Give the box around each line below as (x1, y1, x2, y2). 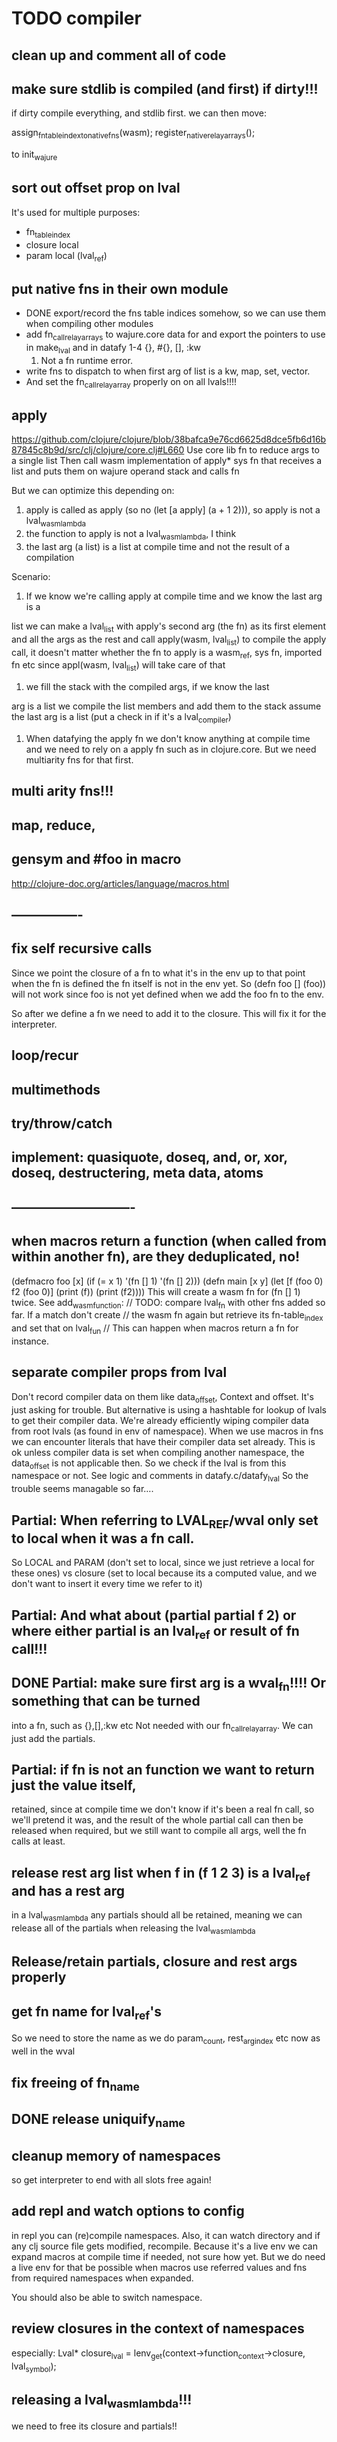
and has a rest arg (11, 1882, 126, 1899)
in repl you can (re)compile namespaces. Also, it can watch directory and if (11, 2229, 321, 2241)
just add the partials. (11, 1732, 96, 1744)
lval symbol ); (11, 2360, 57, 2374)
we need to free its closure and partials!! (11, 2420, 178, 2432)
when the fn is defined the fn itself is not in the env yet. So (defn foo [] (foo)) (11, 977, 327, 989)
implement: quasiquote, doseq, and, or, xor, (11, 1149, 288, 1166)
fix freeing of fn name (11, 2074, 140, 2094)
